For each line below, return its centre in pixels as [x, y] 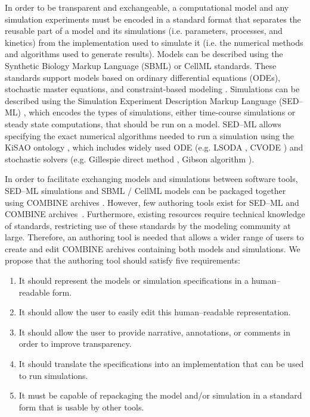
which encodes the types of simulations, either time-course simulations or [162, 112]
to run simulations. [53, 375]
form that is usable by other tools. [81, 407]
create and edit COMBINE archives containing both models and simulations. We [153, 248]
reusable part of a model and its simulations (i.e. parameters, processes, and [144, 31]
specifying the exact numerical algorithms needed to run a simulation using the [149, 135]
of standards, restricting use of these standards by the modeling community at [148, 225]
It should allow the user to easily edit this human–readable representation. [155, 312]
